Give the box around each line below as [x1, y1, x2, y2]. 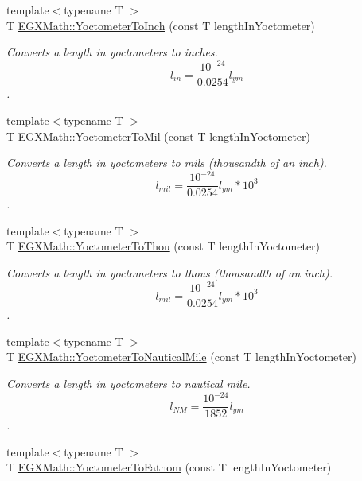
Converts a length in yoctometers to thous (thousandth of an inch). [6, 265, 333, 281]
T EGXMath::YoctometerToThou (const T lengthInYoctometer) [6, 238, 321, 254]
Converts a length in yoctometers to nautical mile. [6, 375, 251, 391]
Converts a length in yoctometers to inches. [6, 44, 218, 60]
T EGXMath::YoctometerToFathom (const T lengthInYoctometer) [6, 459, 332, 475]
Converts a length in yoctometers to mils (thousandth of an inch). [6, 154, 327, 171]
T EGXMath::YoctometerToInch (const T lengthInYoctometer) [6, 17, 315, 33]
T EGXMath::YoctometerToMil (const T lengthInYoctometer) [6, 127, 310, 144]
